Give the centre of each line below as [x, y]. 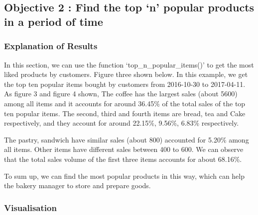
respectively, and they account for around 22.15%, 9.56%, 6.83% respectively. [122, 123]
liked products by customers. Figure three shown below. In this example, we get [126, 74]
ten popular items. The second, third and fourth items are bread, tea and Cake [125, 113]
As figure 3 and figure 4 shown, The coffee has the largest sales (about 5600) [121, 94]
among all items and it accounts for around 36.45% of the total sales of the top [125, 103]
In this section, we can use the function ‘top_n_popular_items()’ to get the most [129, 64]
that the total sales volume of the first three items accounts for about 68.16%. [123, 159]
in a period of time [54, 21]
